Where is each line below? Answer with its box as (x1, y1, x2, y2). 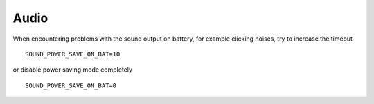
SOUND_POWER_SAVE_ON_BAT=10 (25, 50, 121, 58)
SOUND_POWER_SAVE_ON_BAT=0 (25, 81, 117, 90)
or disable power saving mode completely (12, 65, 133, 74)
